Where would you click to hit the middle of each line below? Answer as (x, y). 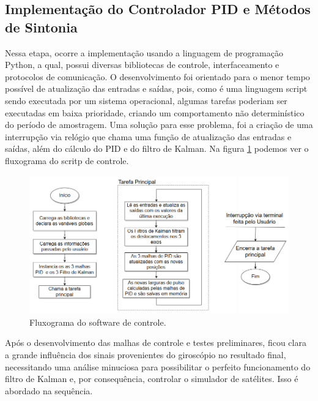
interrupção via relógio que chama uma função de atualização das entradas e (148, 136)
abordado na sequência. (49, 390)
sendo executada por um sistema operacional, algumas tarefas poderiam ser (146, 100)
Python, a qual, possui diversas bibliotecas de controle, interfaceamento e (142, 65)
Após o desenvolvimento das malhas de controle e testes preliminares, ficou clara (156, 343)
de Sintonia (41, 27)
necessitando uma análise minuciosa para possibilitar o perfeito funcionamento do (158, 366)
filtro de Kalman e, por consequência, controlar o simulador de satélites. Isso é (152, 379)
